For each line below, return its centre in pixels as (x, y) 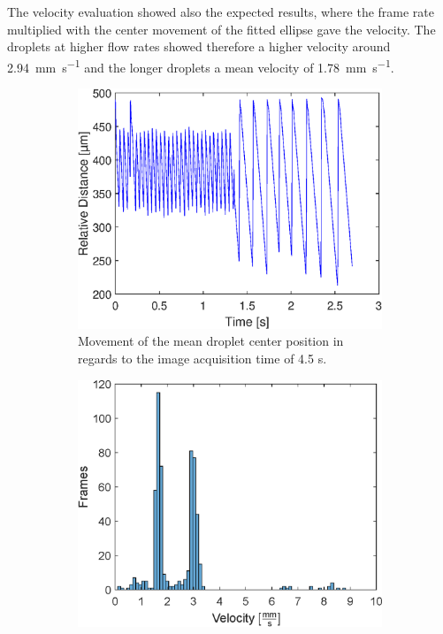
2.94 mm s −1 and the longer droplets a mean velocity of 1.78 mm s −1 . (201, 65)
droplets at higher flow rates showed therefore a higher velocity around (199, 46)
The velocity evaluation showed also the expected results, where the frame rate (221, 11)
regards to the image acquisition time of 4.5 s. (202, 358)
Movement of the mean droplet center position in (211, 341)
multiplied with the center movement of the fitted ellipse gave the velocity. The (221, 29)
